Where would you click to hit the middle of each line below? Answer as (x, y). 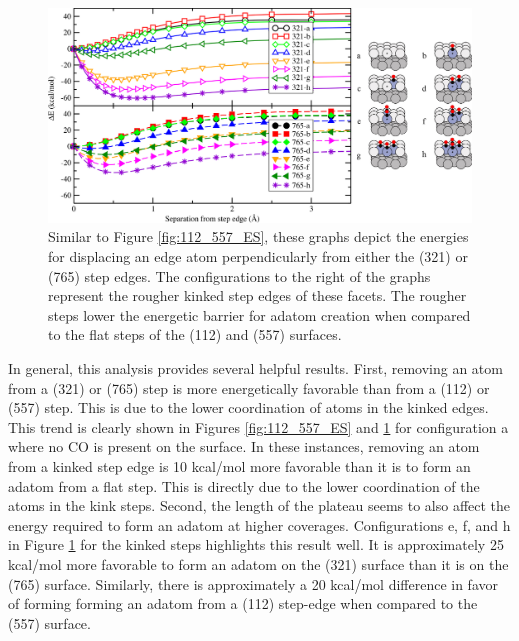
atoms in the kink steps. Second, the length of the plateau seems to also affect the (259, 505)
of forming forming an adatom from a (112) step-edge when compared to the (243, 603)
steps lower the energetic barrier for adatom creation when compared (259, 314)
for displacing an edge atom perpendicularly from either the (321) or (258, 256)
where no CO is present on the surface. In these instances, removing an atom (244, 446)
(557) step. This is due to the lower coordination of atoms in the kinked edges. (248, 407)
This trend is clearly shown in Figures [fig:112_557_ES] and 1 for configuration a (258, 426)
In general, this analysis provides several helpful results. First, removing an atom (255, 368)
